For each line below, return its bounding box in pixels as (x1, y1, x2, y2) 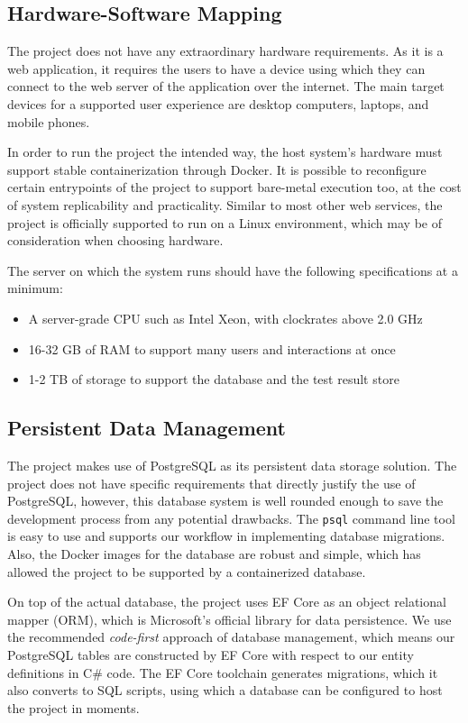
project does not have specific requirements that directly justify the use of (7, 473, 416, 492)
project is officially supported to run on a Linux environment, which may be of (7, 213, 442, 232)
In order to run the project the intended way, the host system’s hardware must (7, 142, 443, 161)
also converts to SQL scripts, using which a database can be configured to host (7, 681, 443, 700)
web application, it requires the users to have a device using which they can (7, 59, 426, 78)
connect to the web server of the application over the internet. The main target (7, 77, 445, 96)
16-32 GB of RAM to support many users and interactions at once (28, 339, 396, 358)
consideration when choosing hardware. (7, 231, 224, 250)
